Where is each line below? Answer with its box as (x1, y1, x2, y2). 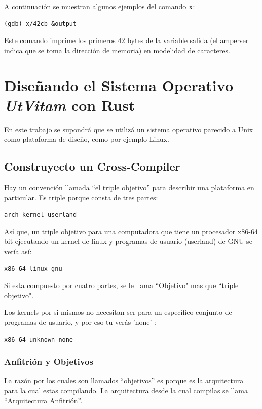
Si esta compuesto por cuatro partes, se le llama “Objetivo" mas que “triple (4, 280, 239, 291)
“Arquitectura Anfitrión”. (4, 395, 83, 405)
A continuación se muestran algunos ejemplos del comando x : (4, 1, 195, 11)
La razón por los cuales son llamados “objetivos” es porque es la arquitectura (4, 375, 244, 386)
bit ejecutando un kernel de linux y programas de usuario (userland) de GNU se (4, 236, 252, 247)
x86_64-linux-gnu (4, 265, 62, 272)
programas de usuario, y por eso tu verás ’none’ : (4, 317, 156, 328)
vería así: (4, 246, 32, 257)
